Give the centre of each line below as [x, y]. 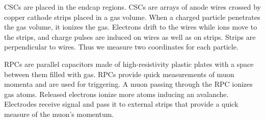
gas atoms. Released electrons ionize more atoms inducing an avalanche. [116, 94]
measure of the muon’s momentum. [59, 114]
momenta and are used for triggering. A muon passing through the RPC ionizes [128, 84]
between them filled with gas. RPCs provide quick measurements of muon [119, 74]
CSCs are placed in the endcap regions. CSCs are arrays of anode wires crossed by [132, 7]
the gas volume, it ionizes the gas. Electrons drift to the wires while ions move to [131, 27]
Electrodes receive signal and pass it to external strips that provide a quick [121, 104]
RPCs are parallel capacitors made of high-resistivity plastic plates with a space [129, 64]
